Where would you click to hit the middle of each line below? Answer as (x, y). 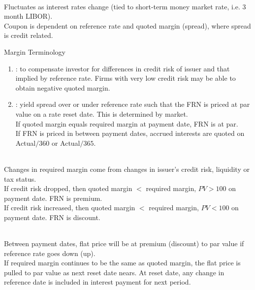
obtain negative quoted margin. (63, 87)
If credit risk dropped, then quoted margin (68, 188)
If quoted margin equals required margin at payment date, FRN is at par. (127, 123)
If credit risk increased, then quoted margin (70, 208)
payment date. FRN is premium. (53, 198)
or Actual (66, 143)
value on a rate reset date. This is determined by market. (102, 113)
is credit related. (29, 35)
